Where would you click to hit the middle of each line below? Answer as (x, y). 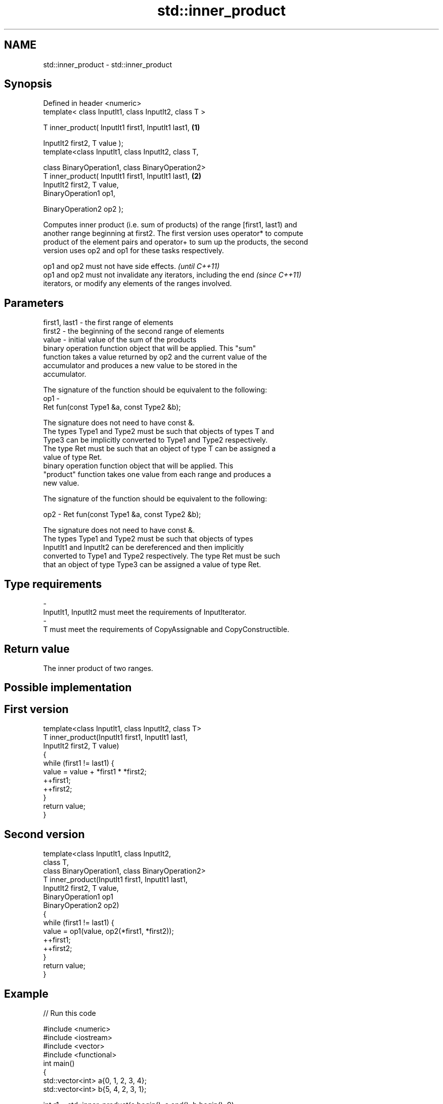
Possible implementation (68, 688)
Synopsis (28, 84)
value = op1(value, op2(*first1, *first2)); (108, 931)
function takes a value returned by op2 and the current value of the (155, 357)
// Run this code (70, 1013)
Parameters (34, 303)
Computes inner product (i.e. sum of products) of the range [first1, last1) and (170, 225)
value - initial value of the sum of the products (120, 340)
